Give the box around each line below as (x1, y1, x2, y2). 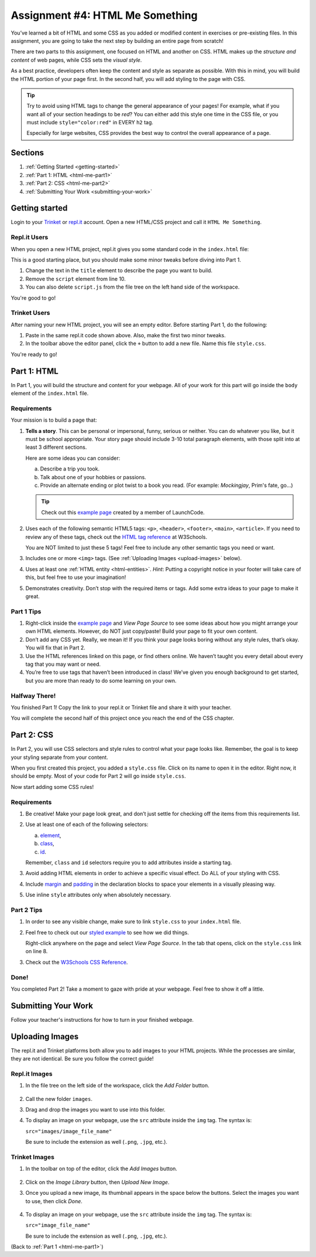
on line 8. (25, 948, 48, 955)
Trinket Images (11, 1153, 55, 1161)
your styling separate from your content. (11, 754, 108, 761)
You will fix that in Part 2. (25, 644, 85, 651)
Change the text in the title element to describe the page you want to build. (25, 267, 213, 274)
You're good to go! (11, 294, 56, 301)
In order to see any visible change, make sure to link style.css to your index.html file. (25, 918, 242, 925)
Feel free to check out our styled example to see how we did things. (25, 929, 190, 936)
